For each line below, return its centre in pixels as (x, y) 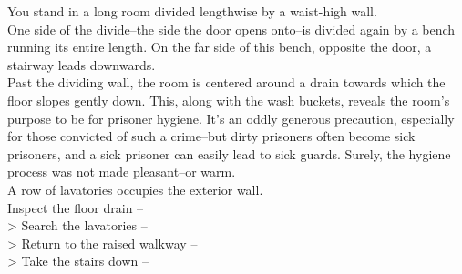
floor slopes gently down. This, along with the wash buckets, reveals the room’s (229, 100)
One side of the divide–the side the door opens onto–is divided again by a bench (231, 29)
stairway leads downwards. (82, 64)
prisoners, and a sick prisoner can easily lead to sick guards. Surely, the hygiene (229, 153)
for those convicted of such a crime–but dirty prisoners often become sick (211, 136)
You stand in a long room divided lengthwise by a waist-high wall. (192, 11)
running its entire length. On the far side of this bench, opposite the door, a (220, 47)
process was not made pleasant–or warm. (122, 172)
